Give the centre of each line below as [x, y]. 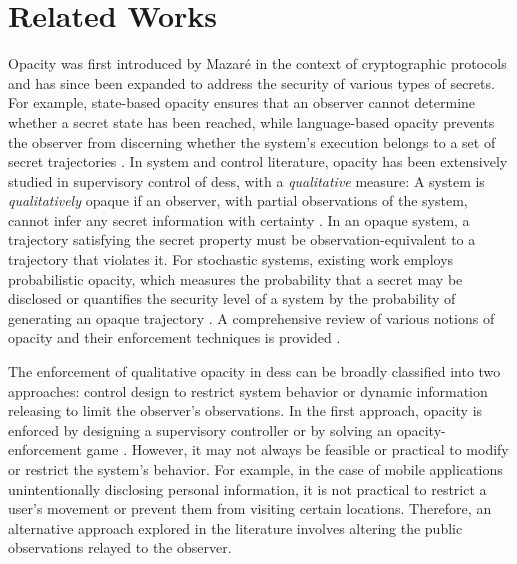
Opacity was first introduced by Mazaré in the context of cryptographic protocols [257, 63]
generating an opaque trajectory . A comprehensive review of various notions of [251, 317]
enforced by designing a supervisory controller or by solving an [200, 429]
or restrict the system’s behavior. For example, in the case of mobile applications [255, 469]
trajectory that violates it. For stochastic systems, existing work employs [231, 259]
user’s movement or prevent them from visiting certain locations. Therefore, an [250, 508]
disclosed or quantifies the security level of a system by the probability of [232, 298]
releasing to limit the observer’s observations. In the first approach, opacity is [245, 410]
